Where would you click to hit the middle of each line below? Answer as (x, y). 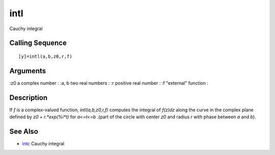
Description (29, 98)
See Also (24, 131)
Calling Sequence (38, 43)
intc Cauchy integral (43, 144)
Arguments (28, 71)
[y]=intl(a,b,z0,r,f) (45, 56)
